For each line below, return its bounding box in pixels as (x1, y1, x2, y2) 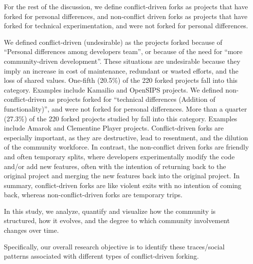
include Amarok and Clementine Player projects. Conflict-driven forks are (4, 123, 224, 133)
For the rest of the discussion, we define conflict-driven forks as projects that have (4, 1, 248, 11)
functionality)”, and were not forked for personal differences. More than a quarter (4, 103, 247, 113)
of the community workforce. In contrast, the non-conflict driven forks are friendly (4, 142, 249, 152)
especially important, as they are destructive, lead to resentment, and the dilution (4, 132, 248, 142)
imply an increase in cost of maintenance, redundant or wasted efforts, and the (4, 65, 238, 75)
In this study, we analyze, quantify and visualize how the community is (4, 206, 216, 216)
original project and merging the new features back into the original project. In (4, 170, 240, 181)
